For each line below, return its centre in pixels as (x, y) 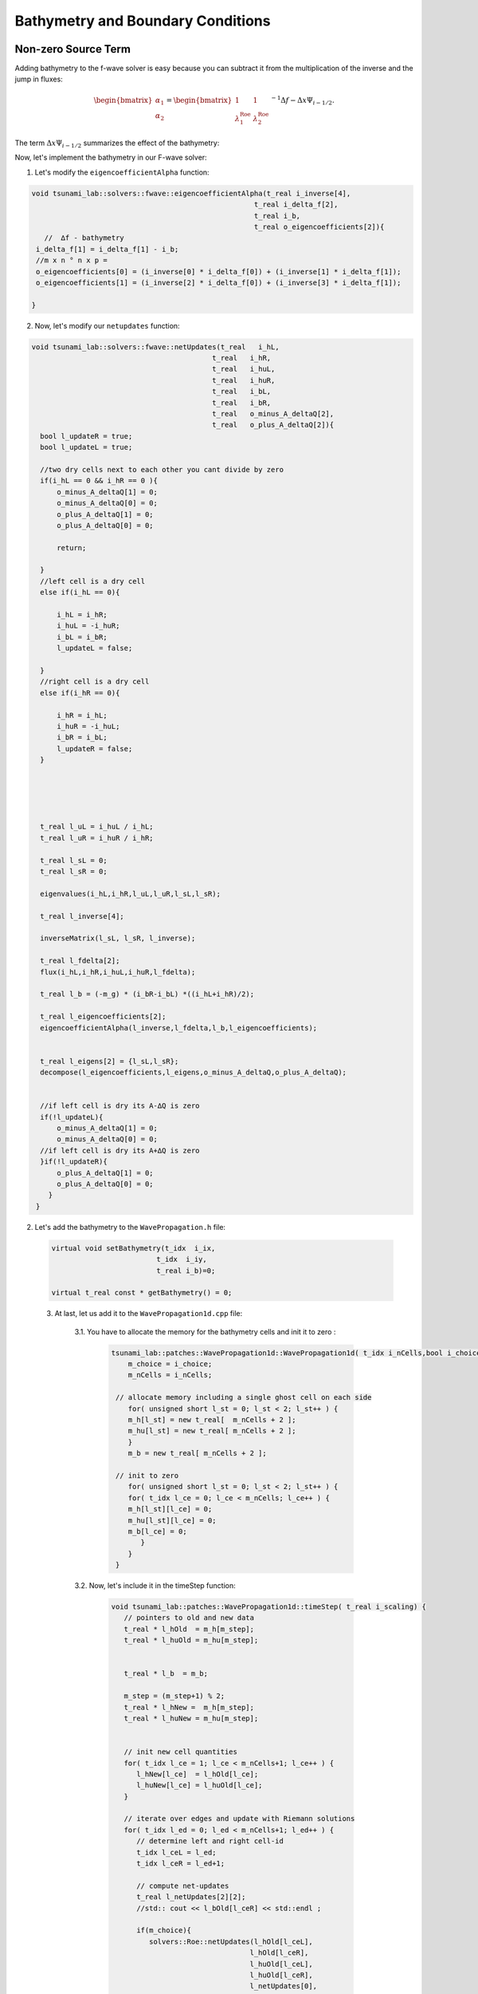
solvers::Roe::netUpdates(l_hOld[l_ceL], (231, 1941)
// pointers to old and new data (189, 1618)
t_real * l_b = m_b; (166, 1674)
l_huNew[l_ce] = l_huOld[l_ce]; (200, 1785)
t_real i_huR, (244, 380)
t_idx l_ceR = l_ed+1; (181, 1864)
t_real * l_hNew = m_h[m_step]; (189, 1707)
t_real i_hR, (242, 358)
